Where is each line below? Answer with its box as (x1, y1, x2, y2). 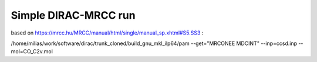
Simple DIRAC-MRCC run (11, 9, 136, 22)
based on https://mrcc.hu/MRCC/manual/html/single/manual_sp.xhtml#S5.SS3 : (11, 29, 204, 36)
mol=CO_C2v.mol (11, 48, 53, 55)
